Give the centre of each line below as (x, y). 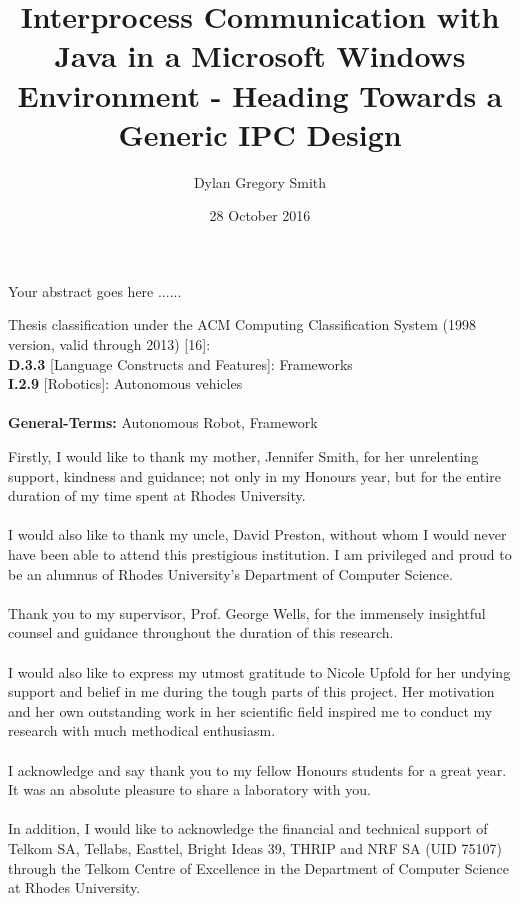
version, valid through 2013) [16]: (109, 344)
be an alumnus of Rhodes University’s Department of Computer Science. (230, 573)
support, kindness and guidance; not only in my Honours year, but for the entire (254, 475)
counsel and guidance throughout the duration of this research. (201, 632)
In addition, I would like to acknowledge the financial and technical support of (248, 828)
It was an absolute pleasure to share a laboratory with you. (189, 789)
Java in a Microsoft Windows (260, 55)
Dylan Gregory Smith (260, 181)
